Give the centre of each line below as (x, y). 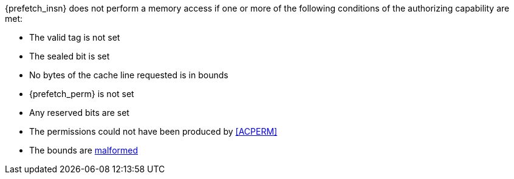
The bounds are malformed (84, 150)
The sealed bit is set (70, 56)
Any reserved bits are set (79, 113)
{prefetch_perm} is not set (82, 94)
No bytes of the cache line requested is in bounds (129, 75)
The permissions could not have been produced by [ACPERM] (153, 131)
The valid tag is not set (75, 37)
